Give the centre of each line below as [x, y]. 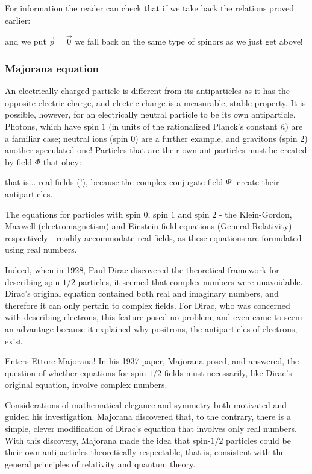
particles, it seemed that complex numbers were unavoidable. [190, 281]
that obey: [62, 161]
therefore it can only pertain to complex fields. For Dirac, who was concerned [148, 305]
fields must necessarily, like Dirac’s [228, 372]
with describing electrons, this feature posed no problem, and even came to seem [154, 317]
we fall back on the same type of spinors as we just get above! [189, 41]
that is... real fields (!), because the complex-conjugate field [114, 182]
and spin [194, 214]
